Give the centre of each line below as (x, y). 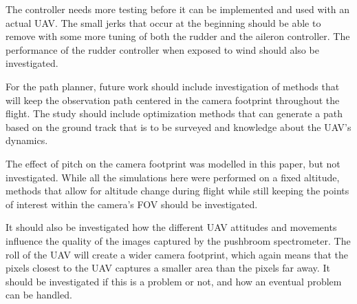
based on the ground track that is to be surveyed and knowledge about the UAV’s (178, 126)
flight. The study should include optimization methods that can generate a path (174, 113)
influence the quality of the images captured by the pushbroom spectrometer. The (178, 240)
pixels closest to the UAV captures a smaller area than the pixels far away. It (168, 268)
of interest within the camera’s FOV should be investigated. (132, 204)
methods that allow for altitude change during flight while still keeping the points (177, 191)
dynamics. (27, 140)
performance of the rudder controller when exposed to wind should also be (162, 49)
